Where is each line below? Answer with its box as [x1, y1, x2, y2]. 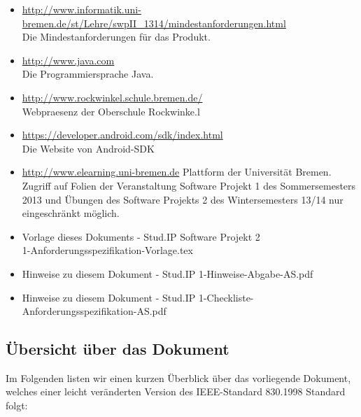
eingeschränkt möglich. [22, 206, 120, 220]
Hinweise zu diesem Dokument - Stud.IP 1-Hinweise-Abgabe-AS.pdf [22, 266, 313, 281]
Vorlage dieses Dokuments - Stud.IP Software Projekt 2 [22, 229, 260, 243]
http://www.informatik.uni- [22, 2, 141, 16]
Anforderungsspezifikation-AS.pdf [22, 304, 167, 318]
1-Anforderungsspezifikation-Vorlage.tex [22, 243, 193, 257]
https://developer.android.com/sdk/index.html [22, 127, 223, 142]
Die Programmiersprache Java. [22, 66, 154, 81]
